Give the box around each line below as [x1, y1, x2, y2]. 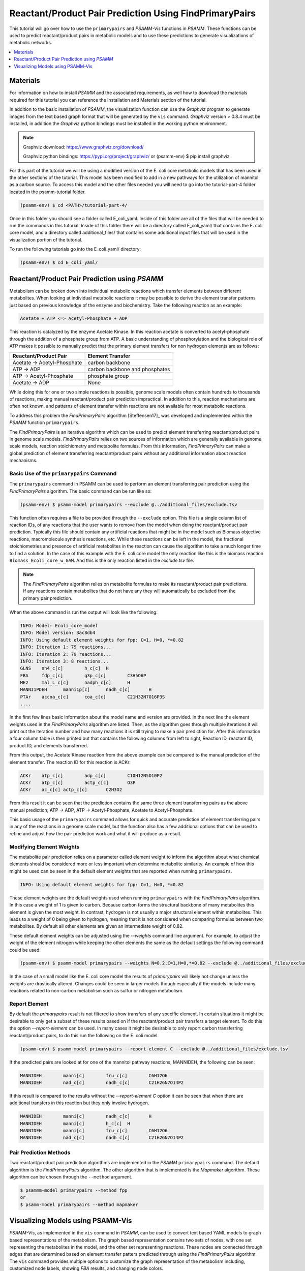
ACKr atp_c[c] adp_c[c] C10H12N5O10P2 [20, 773, 163, 778]
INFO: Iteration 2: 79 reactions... [20, 651, 112, 657]
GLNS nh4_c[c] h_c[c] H [20, 665, 109, 671]
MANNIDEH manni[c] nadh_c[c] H [20, 1113, 152, 1119]
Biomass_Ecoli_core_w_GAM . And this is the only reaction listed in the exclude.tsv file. [9, 557, 194, 563]
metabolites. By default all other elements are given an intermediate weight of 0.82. [9, 923, 184, 929]
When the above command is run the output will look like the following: [9, 609, 158, 615]
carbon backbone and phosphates [87, 366, 170, 373]
